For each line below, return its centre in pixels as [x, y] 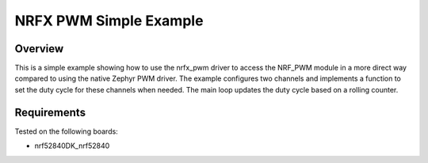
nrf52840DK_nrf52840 [72, 146]
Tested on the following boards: [66, 131]
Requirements [50, 112]
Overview [39, 49]
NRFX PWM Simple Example [109, 21]
